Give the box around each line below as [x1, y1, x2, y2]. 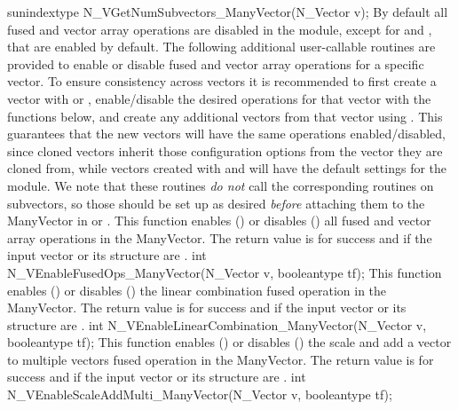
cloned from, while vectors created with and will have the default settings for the [7, 159, 447, 177]
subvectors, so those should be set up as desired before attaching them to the [7, 193, 425, 212]
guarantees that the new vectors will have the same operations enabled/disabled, [7, 124, 446, 143]
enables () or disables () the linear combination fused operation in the [7, 280, 387, 299]
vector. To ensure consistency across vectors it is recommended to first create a [7, 72, 437, 91]
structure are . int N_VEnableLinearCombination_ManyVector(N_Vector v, [7, 315, 427, 334]
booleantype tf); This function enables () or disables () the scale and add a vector [7, 333, 452, 351]
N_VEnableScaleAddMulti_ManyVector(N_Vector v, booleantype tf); [7, 385, 392, 404]
